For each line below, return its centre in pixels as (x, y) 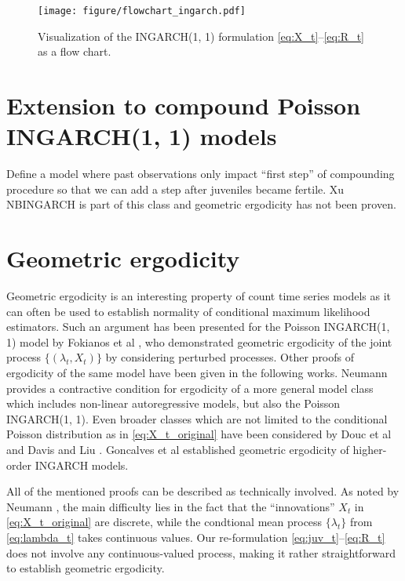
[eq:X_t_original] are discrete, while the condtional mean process (164, 522)
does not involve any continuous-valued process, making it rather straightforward (201, 552)
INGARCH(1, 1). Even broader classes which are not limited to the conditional (197, 418)
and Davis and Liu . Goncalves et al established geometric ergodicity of (178, 449)
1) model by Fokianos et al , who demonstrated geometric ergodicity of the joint (199, 341)
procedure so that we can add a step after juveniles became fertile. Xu (175, 189)
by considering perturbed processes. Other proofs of (230, 357)
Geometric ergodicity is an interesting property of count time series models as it (199, 296)
